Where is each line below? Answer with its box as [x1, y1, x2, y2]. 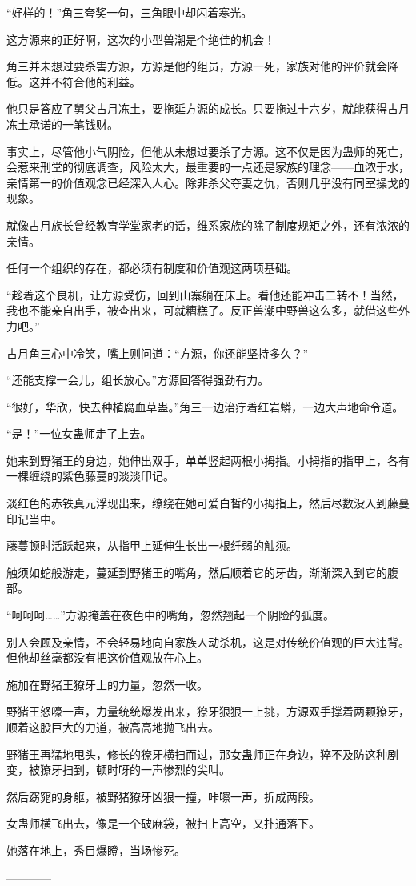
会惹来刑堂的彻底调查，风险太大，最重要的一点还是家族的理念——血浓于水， [6, 158, 410, 175]
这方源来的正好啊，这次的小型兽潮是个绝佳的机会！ [6, 30, 275, 47]
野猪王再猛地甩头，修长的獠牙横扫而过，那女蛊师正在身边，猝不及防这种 [6, 745, 387, 762]
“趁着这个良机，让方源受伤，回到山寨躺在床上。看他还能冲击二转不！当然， [6, 286, 404, 303]
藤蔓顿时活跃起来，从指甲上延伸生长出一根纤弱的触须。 [6, 537, 298, 554]
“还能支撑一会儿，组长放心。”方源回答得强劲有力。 [6, 371, 270, 388]
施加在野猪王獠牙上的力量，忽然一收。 [6, 676, 208, 692]
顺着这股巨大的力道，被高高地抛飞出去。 [6, 719, 219, 735]
